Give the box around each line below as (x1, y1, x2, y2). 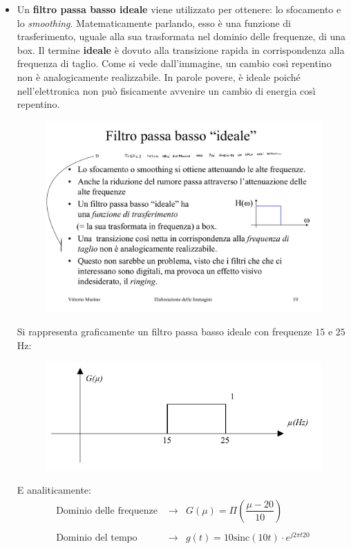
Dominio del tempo (56, 533, 137, 543)
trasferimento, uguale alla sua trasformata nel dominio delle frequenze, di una (17, 29, 346, 44)
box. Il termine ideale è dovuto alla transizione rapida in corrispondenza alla (17, 42, 345, 57)
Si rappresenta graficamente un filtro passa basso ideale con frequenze (17, 324, 312, 339)
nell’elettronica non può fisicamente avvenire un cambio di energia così (17, 83, 316, 97)
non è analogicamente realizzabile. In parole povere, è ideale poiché (17, 69, 301, 84)
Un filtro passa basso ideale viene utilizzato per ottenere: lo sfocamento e (17, 2, 341, 16)
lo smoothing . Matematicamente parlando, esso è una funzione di (17, 15, 292, 30)
